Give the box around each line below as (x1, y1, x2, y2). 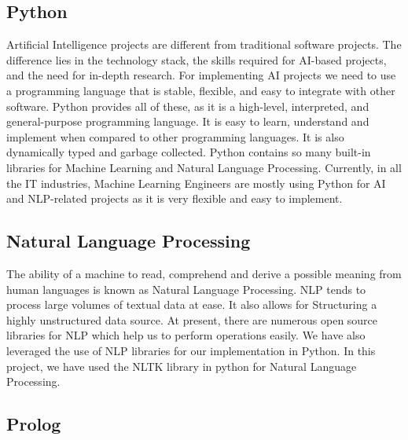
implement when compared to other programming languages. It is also (6, 128, 344, 145)
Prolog (6, 412, 61, 436)
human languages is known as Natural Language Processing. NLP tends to (6, 280, 366, 297)
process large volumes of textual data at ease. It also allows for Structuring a (6, 296, 377, 313)
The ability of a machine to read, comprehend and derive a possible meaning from (6, 265, 402, 281)
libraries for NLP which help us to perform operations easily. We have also (6, 327, 366, 343)
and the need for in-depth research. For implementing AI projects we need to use (6, 67, 396, 83)
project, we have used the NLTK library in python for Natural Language (6, 357, 357, 374)
